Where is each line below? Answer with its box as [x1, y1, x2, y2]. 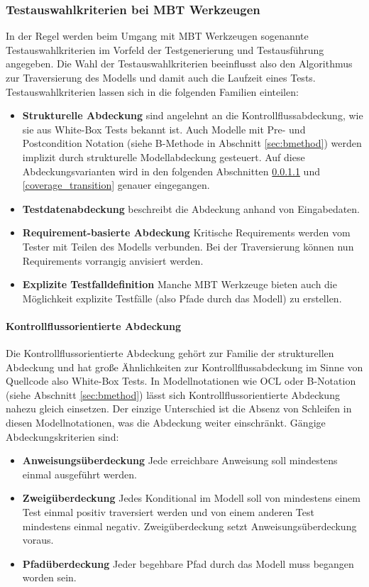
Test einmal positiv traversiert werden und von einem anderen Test [22, 505, 314, 520]
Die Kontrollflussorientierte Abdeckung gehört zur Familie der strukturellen [6, 346, 334, 361]
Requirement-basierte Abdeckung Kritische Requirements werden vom [22, 225, 351, 240]
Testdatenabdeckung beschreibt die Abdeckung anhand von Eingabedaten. [22, 201, 360, 216]
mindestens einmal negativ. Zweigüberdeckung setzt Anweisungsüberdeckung [22, 518, 357, 533]
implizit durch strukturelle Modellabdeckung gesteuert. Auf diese [22, 149, 305, 164]
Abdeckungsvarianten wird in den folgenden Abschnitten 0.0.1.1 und [22, 163, 320, 178]
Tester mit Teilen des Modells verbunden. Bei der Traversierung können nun [22, 238, 354, 253]
